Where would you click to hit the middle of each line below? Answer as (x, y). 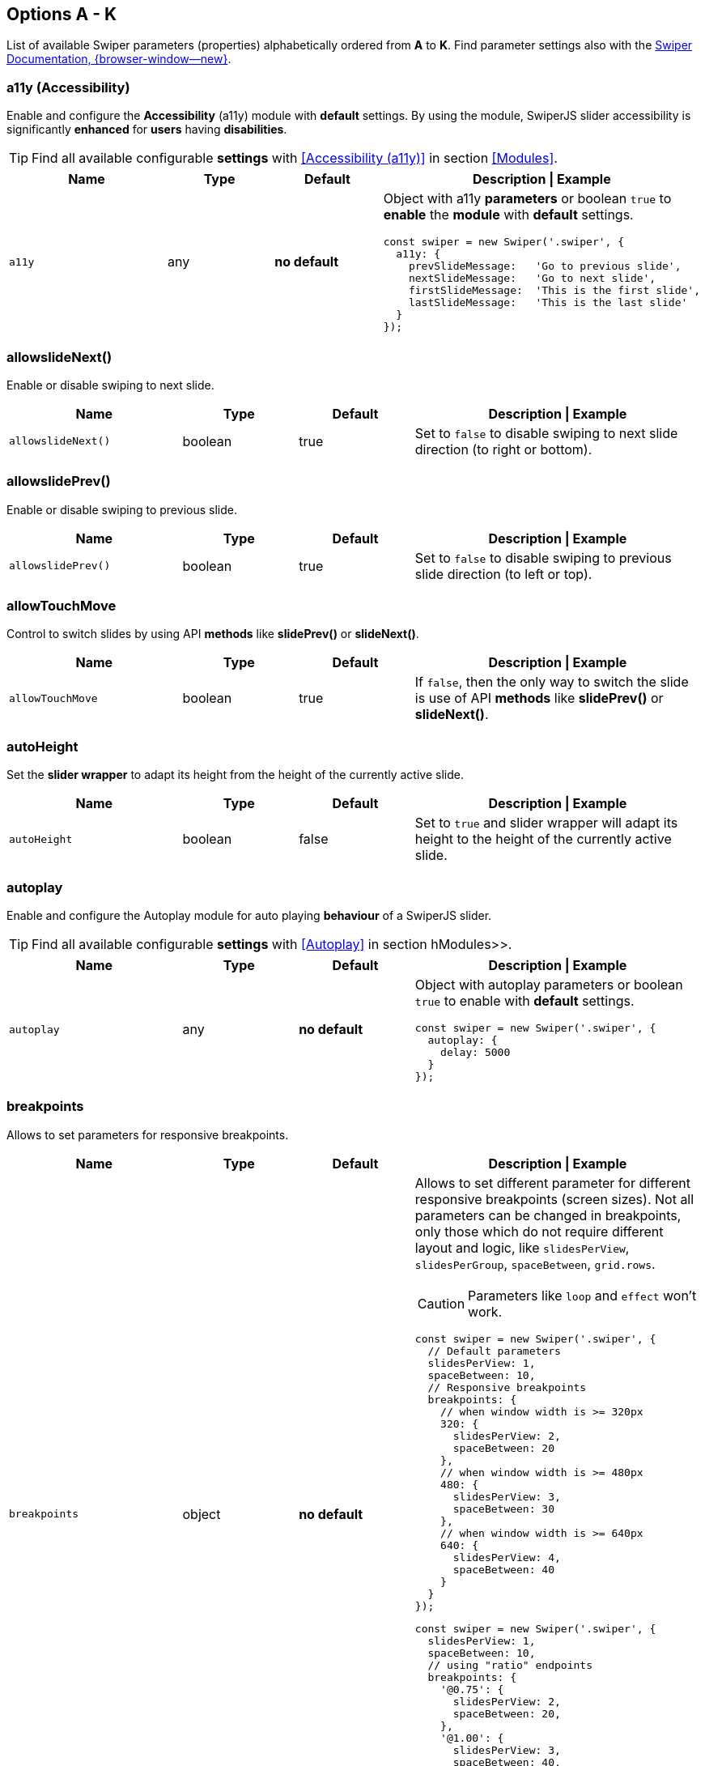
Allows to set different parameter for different (552, 1183)
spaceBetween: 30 (503, 1509)
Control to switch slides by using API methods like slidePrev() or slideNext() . (213, 634)
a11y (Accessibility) (68, 87)
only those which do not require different (539, 1231)
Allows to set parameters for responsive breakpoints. (148, 1134)
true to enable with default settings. (525, 1000)
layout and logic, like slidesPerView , (522, 1247)
